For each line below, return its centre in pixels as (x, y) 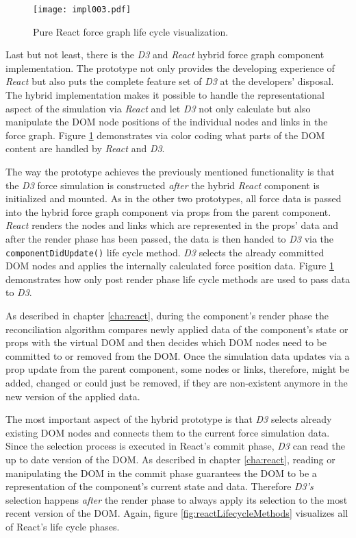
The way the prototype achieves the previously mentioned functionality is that (170, 171)
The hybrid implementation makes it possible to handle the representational (165, 95)
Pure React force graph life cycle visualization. (131, 31)
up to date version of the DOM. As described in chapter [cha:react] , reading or (170, 459)
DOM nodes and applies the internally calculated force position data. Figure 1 (170, 266)
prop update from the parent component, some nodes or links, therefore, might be (178, 369)
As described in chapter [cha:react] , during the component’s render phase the (167, 315)
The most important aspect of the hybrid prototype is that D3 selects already (169, 419)
